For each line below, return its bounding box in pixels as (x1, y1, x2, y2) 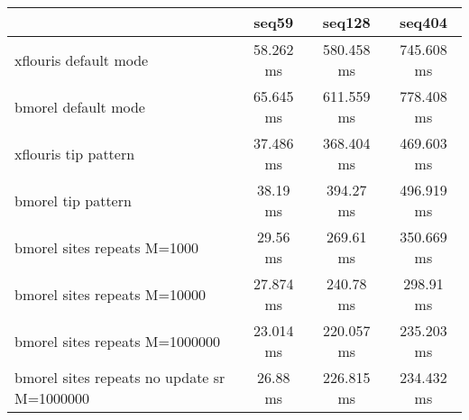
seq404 (399, 12, 447, 32)
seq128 (322, 12, 371, 32)
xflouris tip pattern (14, 142, 135, 164)
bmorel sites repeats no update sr (14, 367, 225, 388)
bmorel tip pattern (14, 189, 132, 211)
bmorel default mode (14, 96, 145, 117)
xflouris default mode (14, 49, 149, 70)
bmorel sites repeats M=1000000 (14, 330, 220, 352)
